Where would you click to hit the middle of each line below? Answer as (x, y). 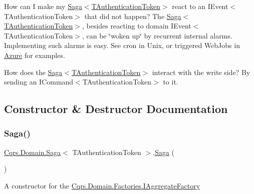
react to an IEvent (200, 6)
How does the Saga (33, 72)
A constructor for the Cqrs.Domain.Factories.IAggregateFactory (102, 185)
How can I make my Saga (43, 6)
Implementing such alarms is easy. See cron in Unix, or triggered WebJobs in (122, 45)
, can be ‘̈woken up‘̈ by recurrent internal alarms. (157, 35)
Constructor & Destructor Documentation (116, 109)
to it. (171, 82)
